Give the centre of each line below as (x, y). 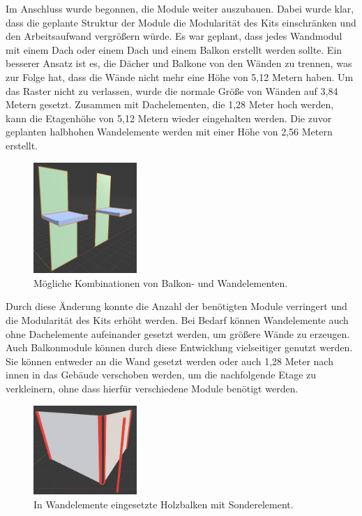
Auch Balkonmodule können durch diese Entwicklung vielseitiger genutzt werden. (179, 347)
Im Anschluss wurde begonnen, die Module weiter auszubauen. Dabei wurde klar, (180, 8)
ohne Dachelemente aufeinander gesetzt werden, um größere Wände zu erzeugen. (178, 333)
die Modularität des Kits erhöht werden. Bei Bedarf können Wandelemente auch (177, 319)
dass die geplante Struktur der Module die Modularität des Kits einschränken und (181, 22)
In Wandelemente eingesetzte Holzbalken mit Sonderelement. (164, 504)
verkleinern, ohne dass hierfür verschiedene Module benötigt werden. (152, 388)
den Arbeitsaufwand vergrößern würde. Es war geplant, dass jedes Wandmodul (174, 36)
